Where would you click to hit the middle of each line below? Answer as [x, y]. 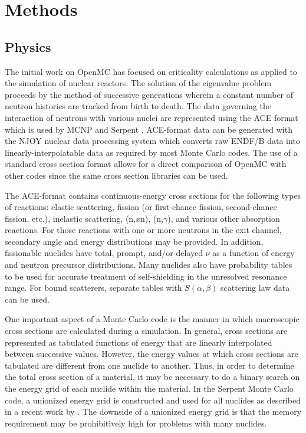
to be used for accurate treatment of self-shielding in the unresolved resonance [146, 276]
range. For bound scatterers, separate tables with [93, 288]
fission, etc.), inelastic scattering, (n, [70, 218]
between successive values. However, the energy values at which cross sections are [152, 354]
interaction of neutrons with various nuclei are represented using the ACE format [152, 117]
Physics [28, 46]
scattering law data [255, 288]
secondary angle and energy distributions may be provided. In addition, [134, 241]
